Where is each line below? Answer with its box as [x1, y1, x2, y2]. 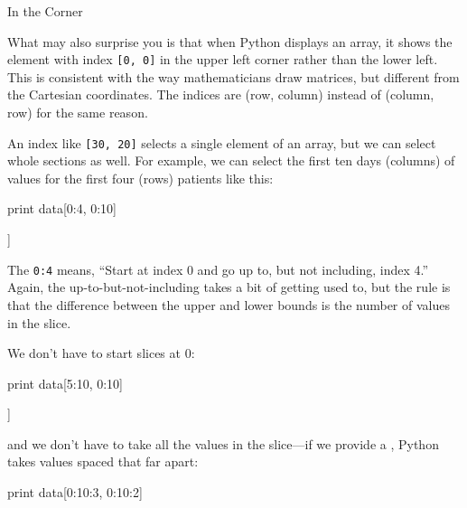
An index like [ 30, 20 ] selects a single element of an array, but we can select [7, 133, 436, 152]
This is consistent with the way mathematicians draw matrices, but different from [7, 67, 460, 86]
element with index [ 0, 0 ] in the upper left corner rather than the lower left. [7, 50, 438, 69]
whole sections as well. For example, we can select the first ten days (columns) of [7, 151, 455, 170]
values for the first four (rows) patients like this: [7, 168, 274, 187]
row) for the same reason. [7, 103, 148, 122]
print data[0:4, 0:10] [7, 199, 117, 218]
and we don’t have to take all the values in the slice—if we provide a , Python [7, 434, 439, 453]
